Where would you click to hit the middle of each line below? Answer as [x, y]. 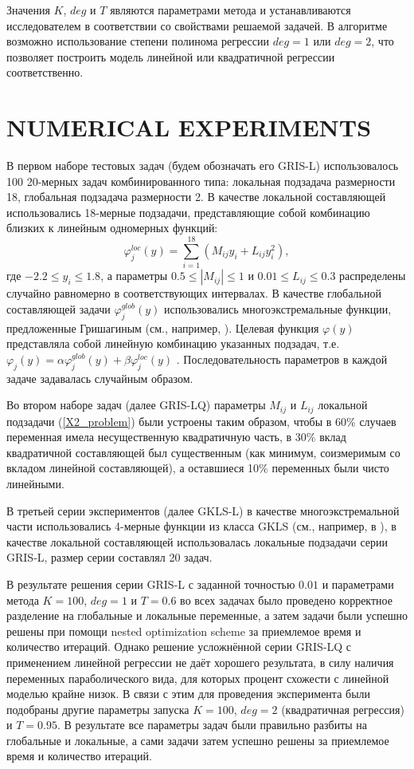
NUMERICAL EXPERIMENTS [189, 127]
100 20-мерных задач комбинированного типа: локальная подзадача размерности [201, 181]
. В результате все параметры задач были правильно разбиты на [212, 725]
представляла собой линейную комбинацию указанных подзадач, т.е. [173, 343]
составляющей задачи [59, 308]
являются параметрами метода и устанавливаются [230, 10]
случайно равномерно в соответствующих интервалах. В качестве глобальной [194, 293]
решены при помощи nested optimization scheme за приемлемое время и [184, 631]
